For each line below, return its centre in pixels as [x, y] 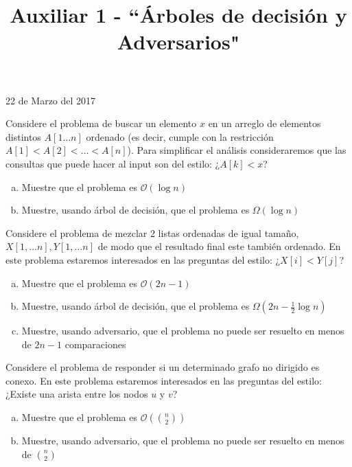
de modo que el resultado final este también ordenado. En [219, 246]
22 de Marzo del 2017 [51, 100]
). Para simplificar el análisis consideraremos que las [237, 150]
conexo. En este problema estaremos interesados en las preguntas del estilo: [164, 380]
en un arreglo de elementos [265, 123]
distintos [23, 136]
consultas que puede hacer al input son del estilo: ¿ [113, 163]
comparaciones [95, 344]
